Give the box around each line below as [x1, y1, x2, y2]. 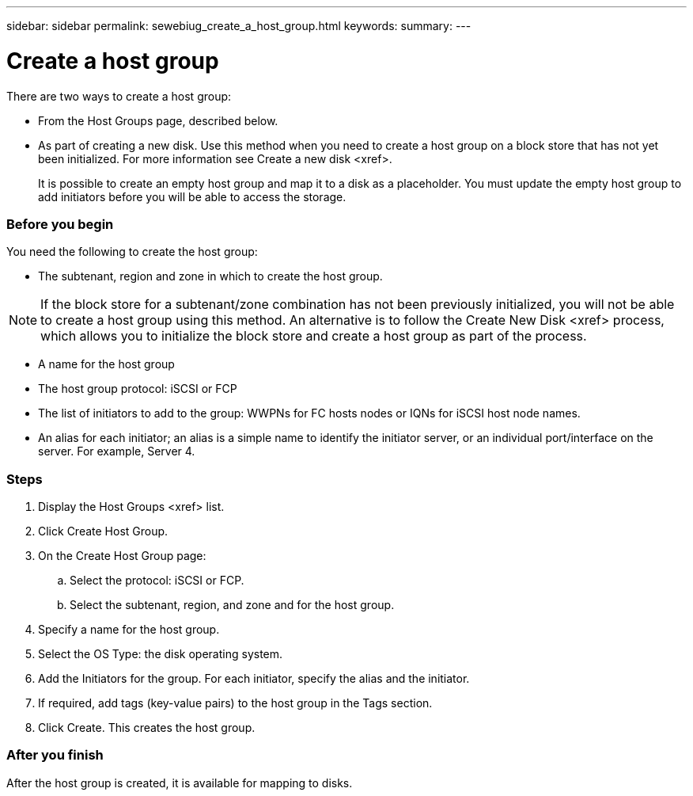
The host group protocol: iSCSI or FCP [38, 382, 237, 396]
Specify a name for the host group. [38, 623, 220, 636]
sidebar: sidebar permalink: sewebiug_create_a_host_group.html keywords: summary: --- [6, 19, 471, 32]
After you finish [6, 747, 104, 764]
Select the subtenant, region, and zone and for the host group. [70, 598, 395, 611]
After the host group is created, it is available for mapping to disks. [6, 775, 353, 790]
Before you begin [6, 215, 114, 232]
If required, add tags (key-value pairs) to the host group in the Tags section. [38, 696, 433, 710]
